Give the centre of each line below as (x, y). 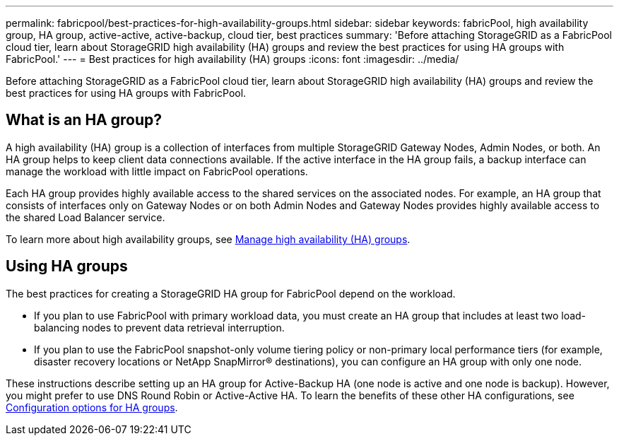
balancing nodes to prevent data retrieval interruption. (159, 327)
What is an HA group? (84, 120)
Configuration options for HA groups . (92, 407)
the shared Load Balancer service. (86, 217)
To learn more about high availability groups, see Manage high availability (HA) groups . (208, 239)
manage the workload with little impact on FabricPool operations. (157, 171)
